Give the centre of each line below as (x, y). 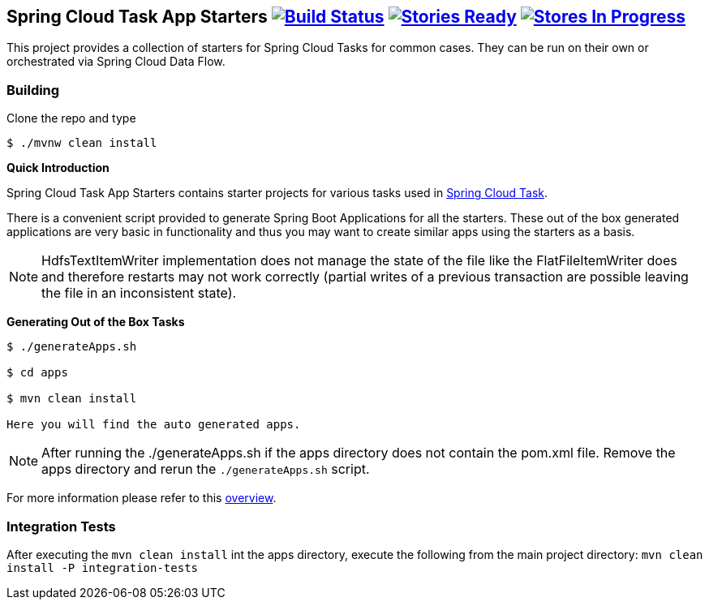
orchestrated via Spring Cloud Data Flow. (116, 62)
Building (33, 90)
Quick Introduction (58, 168)
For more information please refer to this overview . (142, 498)
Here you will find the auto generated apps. (154, 425)
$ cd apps (37, 373)
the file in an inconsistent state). (139, 293)
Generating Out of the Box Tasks (96, 322)
